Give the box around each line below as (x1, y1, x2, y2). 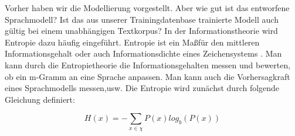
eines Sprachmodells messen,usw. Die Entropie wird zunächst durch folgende (5, 82, 280, 94)
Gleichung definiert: (5, 93, 75, 105)
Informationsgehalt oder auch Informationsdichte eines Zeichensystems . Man (5, 47, 282, 60)
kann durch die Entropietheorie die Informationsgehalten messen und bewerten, (5, 58, 291, 71)
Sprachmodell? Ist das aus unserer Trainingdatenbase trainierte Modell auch (5, 13, 279, 25)
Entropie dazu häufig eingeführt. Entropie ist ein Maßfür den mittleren (5, 36, 260, 48)
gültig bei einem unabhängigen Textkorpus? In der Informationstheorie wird (5, 25, 278, 37)
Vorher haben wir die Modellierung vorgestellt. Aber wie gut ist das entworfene (5, 2, 290, 13)
